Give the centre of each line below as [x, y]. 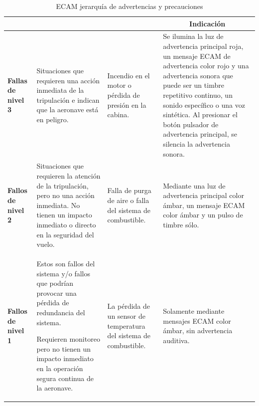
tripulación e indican [68, 100]
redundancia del [61, 312]
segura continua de [65, 378]
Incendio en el [129, 75]
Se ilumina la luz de [193, 36]
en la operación [60, 368]
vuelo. [46, 244]
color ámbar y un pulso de [203, 215]
